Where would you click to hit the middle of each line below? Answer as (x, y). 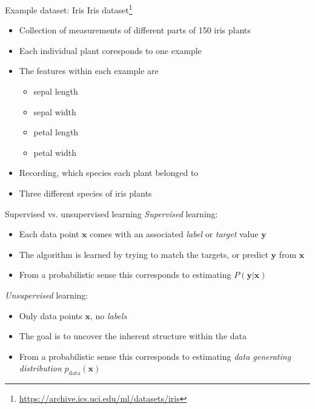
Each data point (49, 234)
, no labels (108, 315)
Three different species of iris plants (85, 193)
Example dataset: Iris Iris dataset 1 (69, 9)
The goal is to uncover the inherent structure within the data (133, 336)
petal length (56, 132)
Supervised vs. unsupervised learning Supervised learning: (111, 213)
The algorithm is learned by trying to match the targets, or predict (144, 254)
